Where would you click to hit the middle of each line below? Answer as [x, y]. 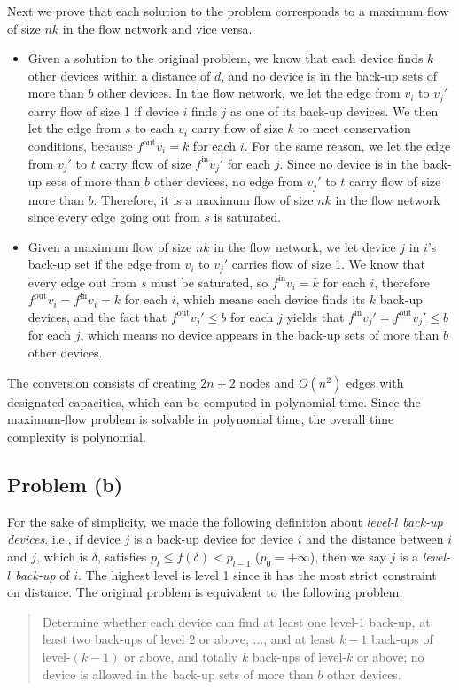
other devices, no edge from [228, 181]
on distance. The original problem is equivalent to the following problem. [205, 592]
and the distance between [375, 539]
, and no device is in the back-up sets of [329, 75]
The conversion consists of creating [102, 382]
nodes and [267, 382]
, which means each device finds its [271, 299]
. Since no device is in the [349, 163]
